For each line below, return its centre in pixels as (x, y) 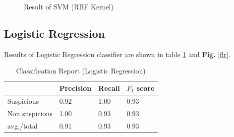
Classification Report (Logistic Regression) (81, 71)
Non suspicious (30, 113)
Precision (75, 88)
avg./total (23, 125)
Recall (109, 88)
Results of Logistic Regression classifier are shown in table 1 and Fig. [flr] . (117, 54)
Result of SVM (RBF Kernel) (69, 6)
